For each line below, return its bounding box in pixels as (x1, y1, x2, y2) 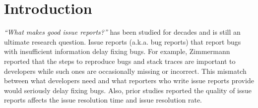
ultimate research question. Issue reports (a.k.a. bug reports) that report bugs (4, 36, 241, 47)
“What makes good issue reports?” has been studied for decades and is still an (4, 27, 241, 37)
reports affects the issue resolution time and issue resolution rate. (4, 95, 202, 105)
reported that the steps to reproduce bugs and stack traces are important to (4, 55, 236, 66)
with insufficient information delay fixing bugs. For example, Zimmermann (4, 46, 230, 56)
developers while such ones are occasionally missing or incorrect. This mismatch (4, 65, 247, 76)
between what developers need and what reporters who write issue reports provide (4, 75, 254, 86)
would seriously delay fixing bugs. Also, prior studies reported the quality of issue (4, 85, 252, 95)
